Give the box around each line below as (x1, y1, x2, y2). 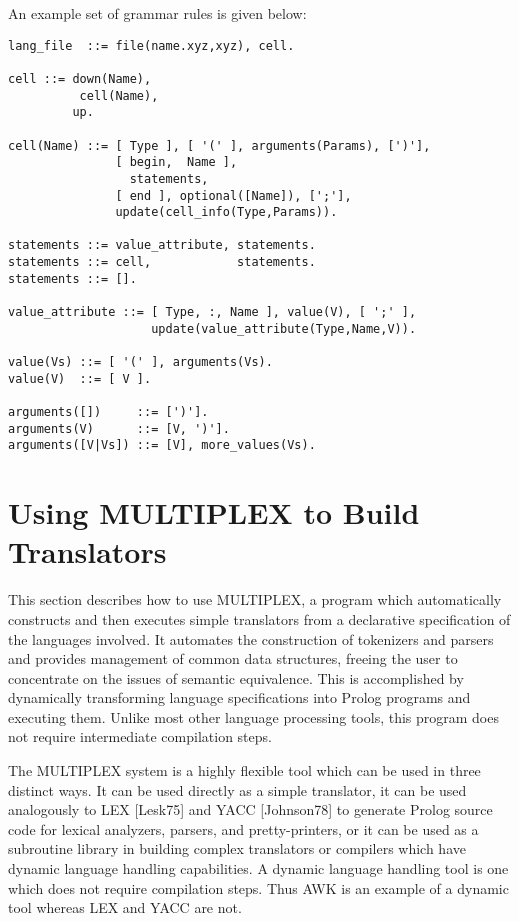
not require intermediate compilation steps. (8, 726, 272, 747)
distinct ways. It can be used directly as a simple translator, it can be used (8, 779, 467, 800)
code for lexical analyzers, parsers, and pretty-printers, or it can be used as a (8, 818, 479, 839)
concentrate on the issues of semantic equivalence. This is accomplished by (8, 667, 464, 688)
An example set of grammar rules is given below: (8, 3, 307, 23)
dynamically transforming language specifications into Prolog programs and (8, 687, 471, 708)
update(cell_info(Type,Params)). (115, 205, 338, 220)
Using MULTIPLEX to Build (8, 492, 420, 533)
